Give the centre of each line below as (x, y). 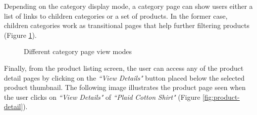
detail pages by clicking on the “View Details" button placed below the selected (124, 77)
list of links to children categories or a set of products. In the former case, (116, 15)
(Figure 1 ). (20, 35)
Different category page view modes (78, 51)
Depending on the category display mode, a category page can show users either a (128, 6)
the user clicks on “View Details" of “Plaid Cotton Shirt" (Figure (102, 97)
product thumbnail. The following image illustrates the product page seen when (125, 87)
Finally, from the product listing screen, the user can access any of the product (124, 68)
